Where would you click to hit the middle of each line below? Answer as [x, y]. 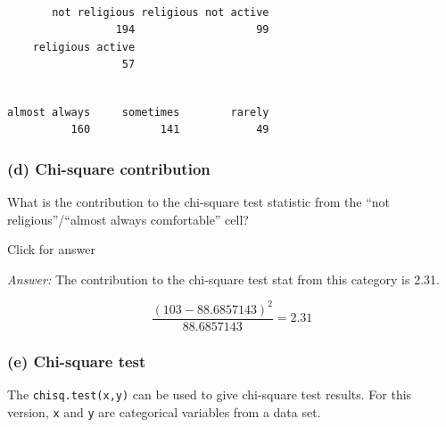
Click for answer [51, 249]
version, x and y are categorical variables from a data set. [164, 411]
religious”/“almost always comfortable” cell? [128, 219]
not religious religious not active [161, 12]
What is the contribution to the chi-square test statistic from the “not [199, 201]
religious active [84, 47]
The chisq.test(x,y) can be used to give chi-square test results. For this [210, 394]
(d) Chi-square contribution [109, 168]
